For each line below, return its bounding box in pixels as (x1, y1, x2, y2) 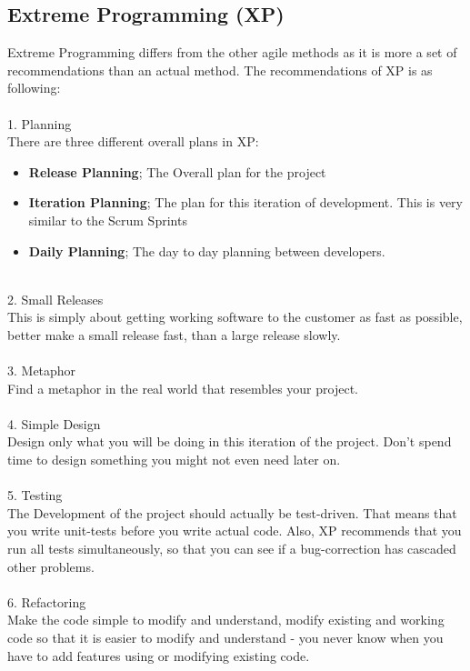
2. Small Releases (7, 289, 104, 308)
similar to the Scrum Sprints (28, 210, 187, 229)
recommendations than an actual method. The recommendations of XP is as (7, 60, 433, 79)
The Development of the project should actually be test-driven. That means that (7, 503, 457, 522)
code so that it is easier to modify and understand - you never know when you (7, 628, 444, 647)
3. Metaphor (7, 361, 76, 380)
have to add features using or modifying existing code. (7, 646, 310, 665)
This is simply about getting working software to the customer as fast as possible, (7, 307, 463, 326)
